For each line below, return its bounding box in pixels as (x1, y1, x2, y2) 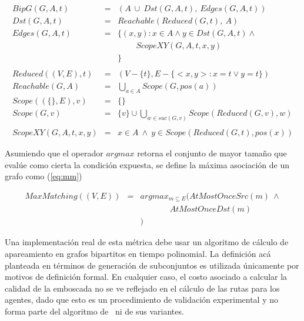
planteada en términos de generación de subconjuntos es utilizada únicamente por (5, 259, 299, 271)
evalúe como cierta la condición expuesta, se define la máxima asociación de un (5, 158, 289, 170)
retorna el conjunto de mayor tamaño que (137, 147, 287, 159)
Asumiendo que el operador (5, 147, 103, 159)
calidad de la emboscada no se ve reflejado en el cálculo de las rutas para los (5, 282, 280, 294)
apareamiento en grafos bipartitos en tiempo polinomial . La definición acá (5, 247, 271, 259)
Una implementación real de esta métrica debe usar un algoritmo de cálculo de (5, 236, 289, 248)
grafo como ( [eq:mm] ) (5, 170, 82, 182)
